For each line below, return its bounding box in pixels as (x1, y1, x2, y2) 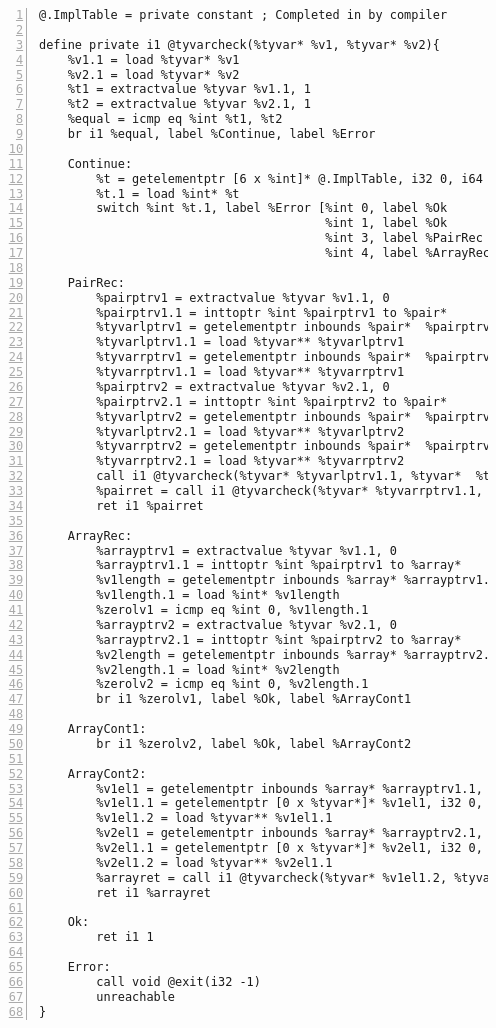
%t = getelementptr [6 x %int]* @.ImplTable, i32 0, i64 (96, 171, 483, 186)
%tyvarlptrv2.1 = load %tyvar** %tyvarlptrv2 (96, 424, 405, 439)
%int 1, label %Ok (325, 216, 448, 231)
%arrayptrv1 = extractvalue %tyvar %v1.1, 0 (96, 543, 397, 558)
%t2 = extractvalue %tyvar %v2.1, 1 (67, 97, 312, 112)
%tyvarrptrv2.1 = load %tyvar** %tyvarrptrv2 (96, 454, 405, 469)
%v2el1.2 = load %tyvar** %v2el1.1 (96, 855, 333, 870)
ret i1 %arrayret (96, 885, 211, 900)
